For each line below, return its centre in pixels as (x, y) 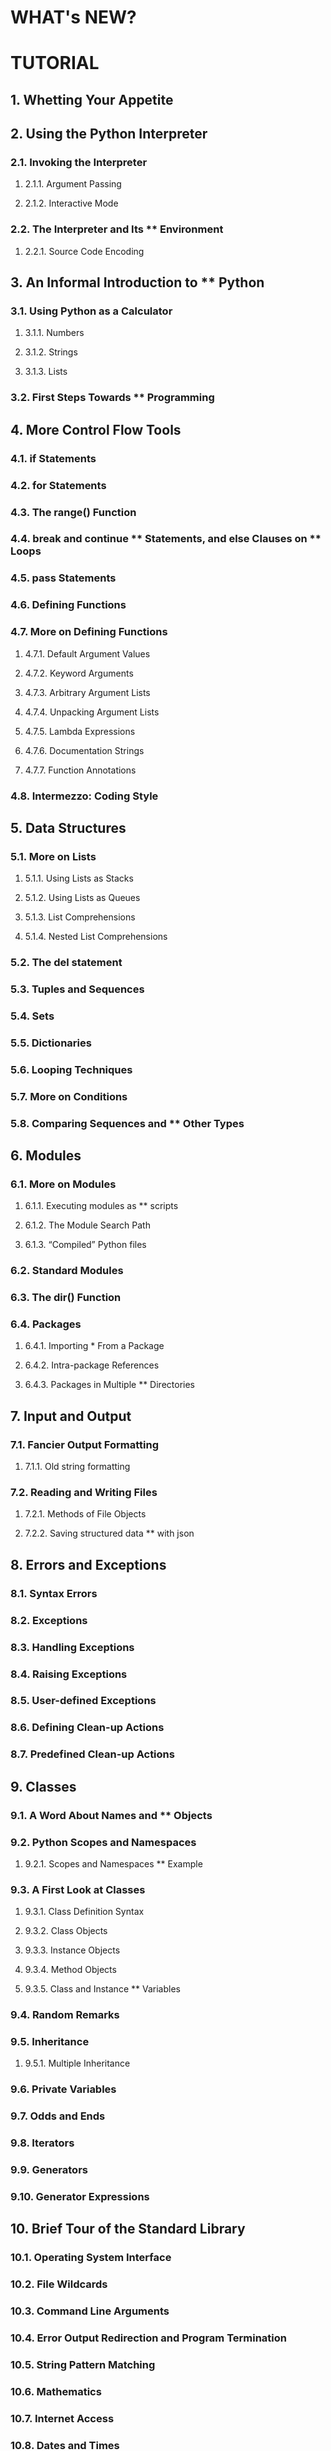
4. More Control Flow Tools (96, 429)
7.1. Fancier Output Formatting (84, 1444)
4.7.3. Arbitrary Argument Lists (87, 692)
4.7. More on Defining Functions (89, 632)
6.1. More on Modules (63, 1184)
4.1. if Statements (53, 458)
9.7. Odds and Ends (58, 2116)
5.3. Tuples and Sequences (77, 989)
